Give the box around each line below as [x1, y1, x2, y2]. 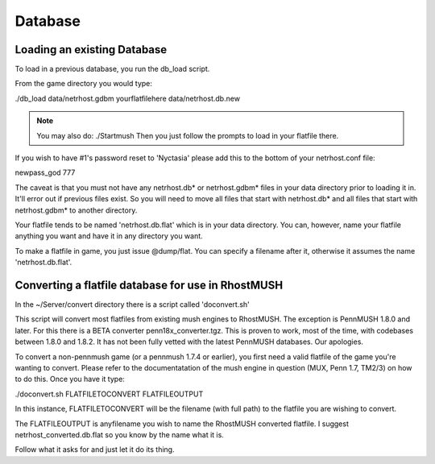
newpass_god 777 [14, 168, 76, 177]
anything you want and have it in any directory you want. [14, 231, 203, 241]
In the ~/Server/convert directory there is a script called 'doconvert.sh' [14, 300, 250, 309]
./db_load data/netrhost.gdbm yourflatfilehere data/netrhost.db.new [14, 93, 241, 103]
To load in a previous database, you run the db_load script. [14, 64, 210, 74]
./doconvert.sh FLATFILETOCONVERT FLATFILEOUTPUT [14, 389, 204, 399]
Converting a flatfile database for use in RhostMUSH [14, 278, 284, 292]
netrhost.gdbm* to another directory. [14, 205, 138, 215]
